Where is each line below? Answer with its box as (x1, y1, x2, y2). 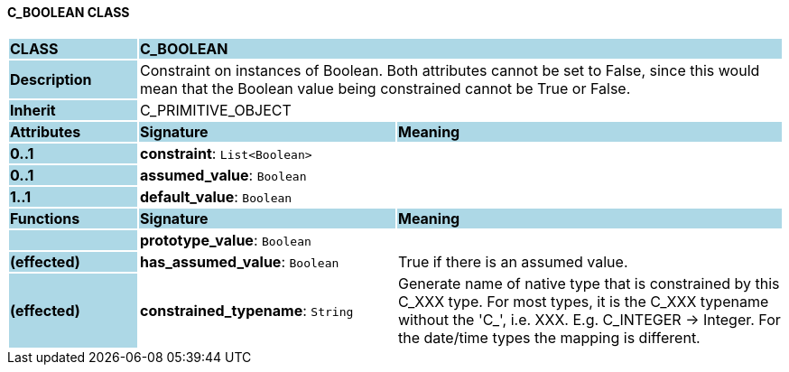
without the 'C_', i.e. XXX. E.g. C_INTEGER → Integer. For (397, 310, 781, 329)
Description (10, 70, 92, 88)
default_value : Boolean (139, 187, 292, 206)
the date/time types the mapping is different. (397, 328, 701, 347)
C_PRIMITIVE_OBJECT (139, 100, 292, 119)
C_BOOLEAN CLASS (7, 5, 130, 20)
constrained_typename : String (139, 301, 354, 320)
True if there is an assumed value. (397, 252, 628, 271)
